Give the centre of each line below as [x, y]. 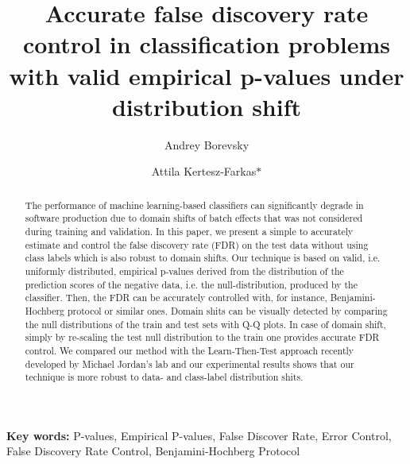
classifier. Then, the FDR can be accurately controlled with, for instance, [176, 298]
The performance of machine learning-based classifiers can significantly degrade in [194, 205]
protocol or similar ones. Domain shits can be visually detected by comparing [228, 310]
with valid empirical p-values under [207, 75]
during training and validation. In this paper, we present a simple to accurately [189, 231]
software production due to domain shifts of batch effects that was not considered [194, 218]
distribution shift [207, 106]
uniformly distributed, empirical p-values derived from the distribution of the [184, 271]
